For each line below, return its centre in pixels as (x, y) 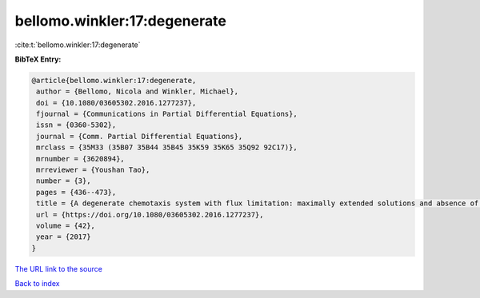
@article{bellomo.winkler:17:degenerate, (114, 80)
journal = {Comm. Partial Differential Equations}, (140, 136)
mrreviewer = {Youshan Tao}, (93, 170)
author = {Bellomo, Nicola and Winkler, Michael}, (138, 91)
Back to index (37, 284)
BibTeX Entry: (38, 59)
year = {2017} (64, 237)
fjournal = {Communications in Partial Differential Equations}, (167, 114)
